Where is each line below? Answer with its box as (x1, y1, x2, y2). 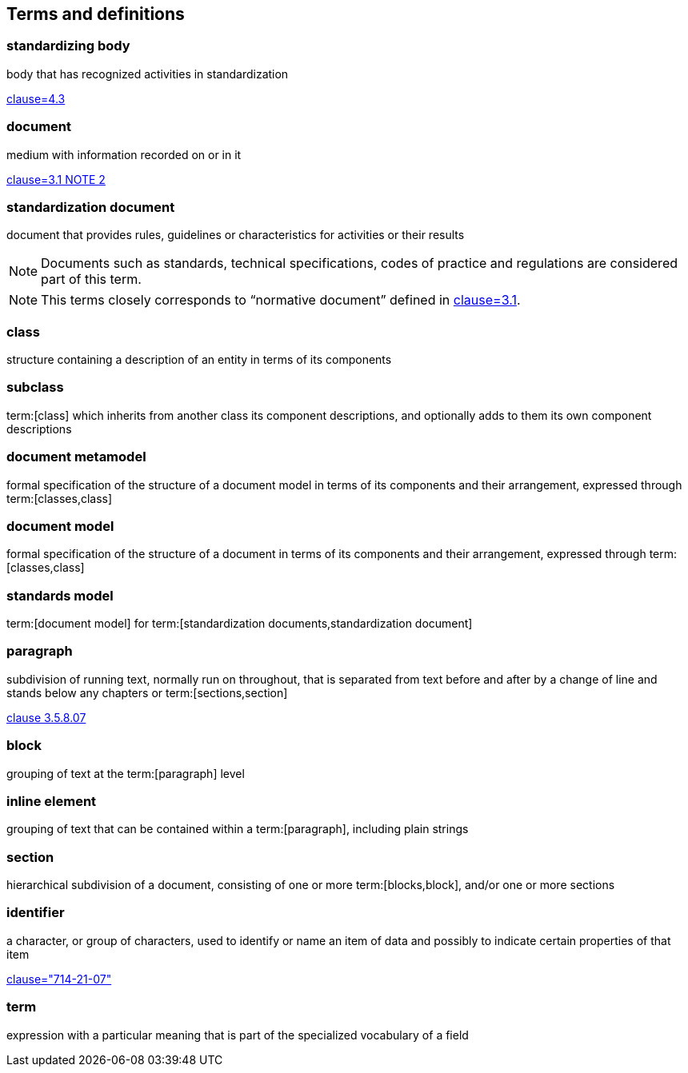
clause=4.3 (6, 91, 66, 106)
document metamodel (6, 449, 146, 465)
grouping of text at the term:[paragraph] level (6, 766, 245, 780)
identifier (6, 904, 65, 921)
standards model (6, 587, 114, 604)
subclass (6, 379, 64, 396)
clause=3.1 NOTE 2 (6, 172, 106, 186)
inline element (6, 792, 97, 809)
